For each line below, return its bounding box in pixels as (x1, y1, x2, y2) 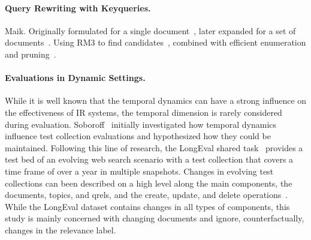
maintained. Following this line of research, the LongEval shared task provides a (5, 141, 303, 154)
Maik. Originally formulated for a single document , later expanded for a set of (5, 24, 296, 37)
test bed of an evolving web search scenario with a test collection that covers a (5, 153, 294, 166)
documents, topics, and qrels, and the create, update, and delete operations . (5, 188, 288, 201)
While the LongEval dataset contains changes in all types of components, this (5, 200, 290, 212)
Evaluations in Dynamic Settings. (5, 71, 146, 84)
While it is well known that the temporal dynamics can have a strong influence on (5, 94, 307, 107)
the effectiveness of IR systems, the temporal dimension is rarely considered (5, 106, 282, 118)
